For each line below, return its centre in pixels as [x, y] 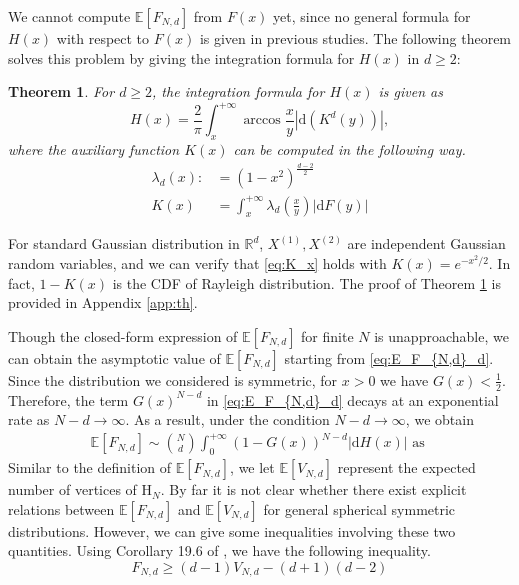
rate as [29, 419]
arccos [262, 120]
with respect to [103, 38]
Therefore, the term [68, 399]
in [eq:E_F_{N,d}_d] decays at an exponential [352, 399]
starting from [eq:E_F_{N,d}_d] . [389, 357]
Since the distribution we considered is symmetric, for [173, 379]
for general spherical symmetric [359, 508]
